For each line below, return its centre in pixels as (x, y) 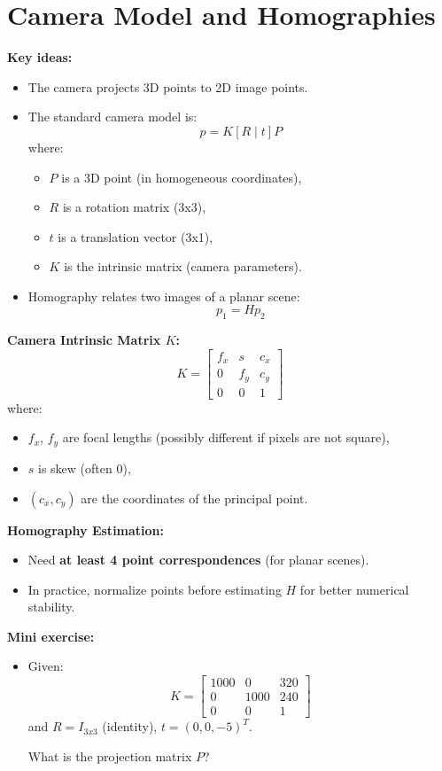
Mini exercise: (51, 636)
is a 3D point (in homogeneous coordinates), (182, 177)
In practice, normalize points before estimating (155, 589)
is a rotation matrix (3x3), (134, 207)
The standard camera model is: (112, 117)
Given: (46, 666)
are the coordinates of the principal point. (194, 498)
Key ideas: (40, 57)
